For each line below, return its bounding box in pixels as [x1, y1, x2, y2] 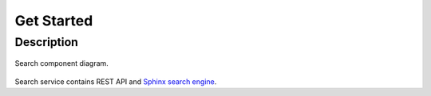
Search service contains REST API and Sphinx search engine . [14, 76, 217, 86]
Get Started [14, 12, 93, 29]
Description [14, 35, 79, 49]
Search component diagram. [14, 59, 109, 68]
